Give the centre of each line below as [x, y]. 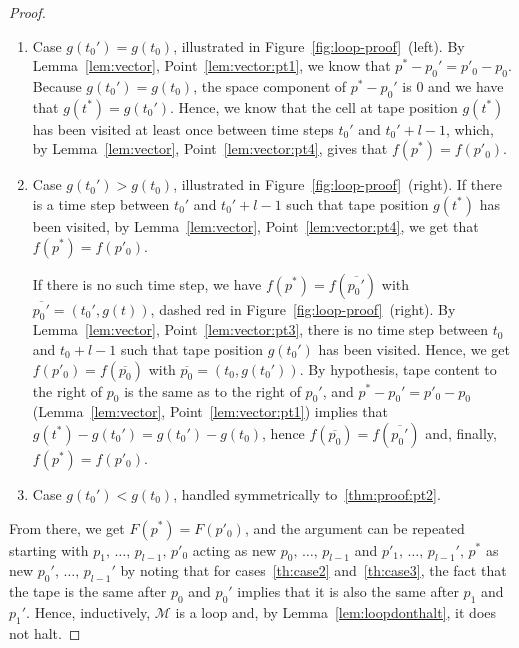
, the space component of [270, 85]
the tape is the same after [88, 591]
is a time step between [101, 203]
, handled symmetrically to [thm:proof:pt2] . [307, 493]
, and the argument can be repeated [354, 527]
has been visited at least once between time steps [183, 128]
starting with [49, 549]
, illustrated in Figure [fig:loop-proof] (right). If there [337, 184]
